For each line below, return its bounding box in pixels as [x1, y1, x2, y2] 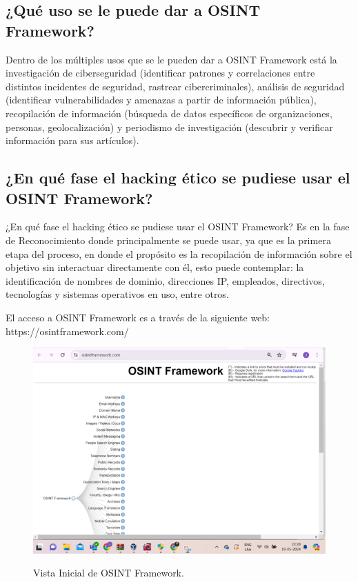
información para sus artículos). [6, 133, 139, 148]
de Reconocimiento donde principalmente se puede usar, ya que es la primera [6, 232, 331, 247]
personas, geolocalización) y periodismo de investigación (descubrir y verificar [6, 119, 333, 134]
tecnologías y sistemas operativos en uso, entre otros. [6, 287, 229, 301]
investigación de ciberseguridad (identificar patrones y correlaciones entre [6, 66, 315, 80]
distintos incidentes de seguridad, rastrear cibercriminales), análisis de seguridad [6, 79, 345, 93]
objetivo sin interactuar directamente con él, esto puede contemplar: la [6, 260, 304, 274]
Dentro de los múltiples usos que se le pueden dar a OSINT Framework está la [6, 52, 337, 66]
